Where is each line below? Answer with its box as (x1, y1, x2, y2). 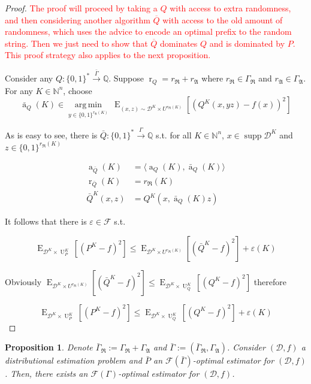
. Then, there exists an (5, 367, 88, 380)
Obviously (5, 275, 42, 288)
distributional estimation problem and (5, 354, 143, 367)
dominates (160, 37, 198, 49)
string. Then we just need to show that (5, 37, 148, 49)
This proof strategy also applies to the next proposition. (5, 49, 211, 61)
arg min (74, 101, 102, 110)
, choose (63, 84, 92, 96)
